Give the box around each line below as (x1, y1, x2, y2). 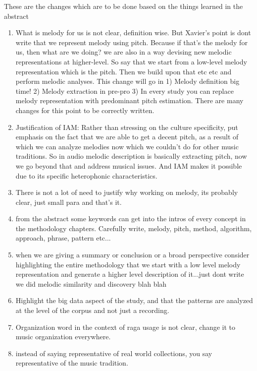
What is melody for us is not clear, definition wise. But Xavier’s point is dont (15, 27, 251, 38)
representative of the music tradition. (15, 358, 128, 368)
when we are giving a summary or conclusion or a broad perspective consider (15, 249, 250, 260)
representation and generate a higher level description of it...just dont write (15, 269, 244, 279)
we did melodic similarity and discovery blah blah (15, 278, 167, 289)
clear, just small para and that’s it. (15, 196, 122, 207)
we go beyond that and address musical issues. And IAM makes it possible (15, 160, 242, 171)
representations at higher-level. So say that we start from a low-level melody (15, 56, 247, 66)
